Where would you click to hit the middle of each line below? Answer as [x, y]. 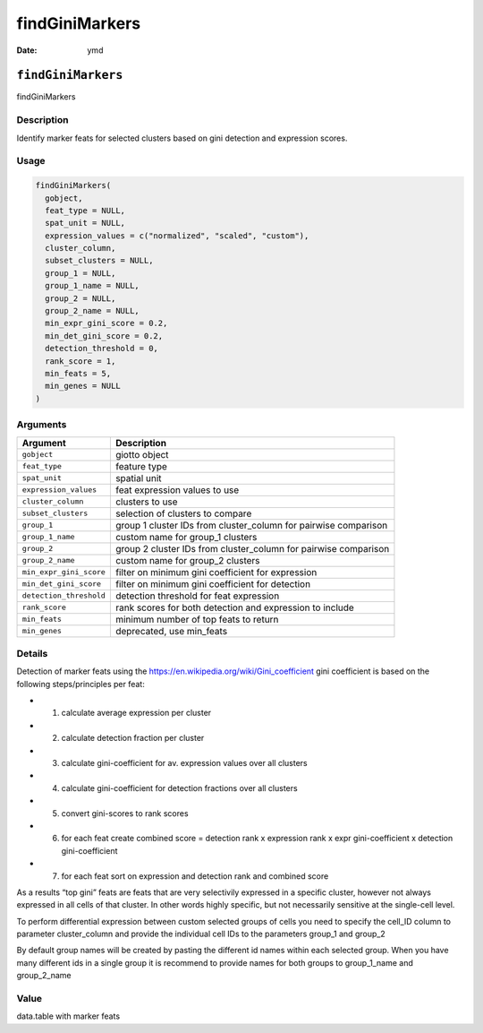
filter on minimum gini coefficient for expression [216, 572]
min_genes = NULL [83, 386]
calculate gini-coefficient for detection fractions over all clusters [180, 788]
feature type [141, 466]
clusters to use [146, 502]
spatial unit [138, 478]
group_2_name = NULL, [93, 311]
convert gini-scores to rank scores [125, 813]
